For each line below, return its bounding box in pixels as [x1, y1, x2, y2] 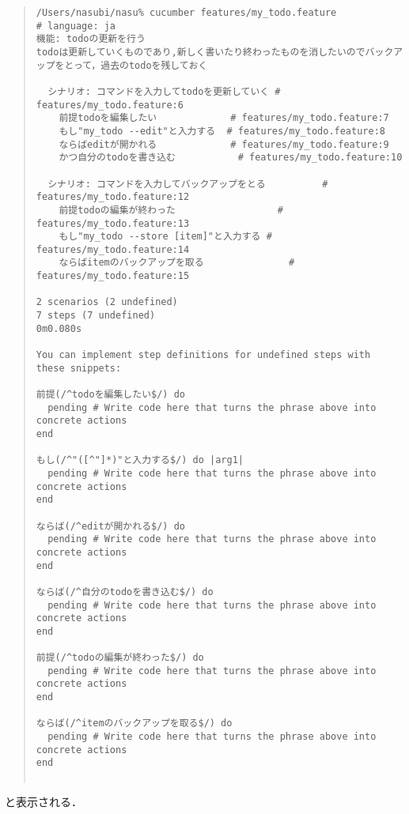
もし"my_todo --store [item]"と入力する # [59, 231, 272, 243]
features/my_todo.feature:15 [36, 270, 190, 282]
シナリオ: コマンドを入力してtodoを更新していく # [47, 85, 281, 97]
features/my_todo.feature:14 [36, 243, 190, 255]
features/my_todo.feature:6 [36, 99, 184, 111]
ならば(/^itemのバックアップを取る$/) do [36, 718, 233, 729]
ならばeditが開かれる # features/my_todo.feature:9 [59, 138, 389, 150]
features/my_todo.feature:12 [36, 191, 190, 203]
